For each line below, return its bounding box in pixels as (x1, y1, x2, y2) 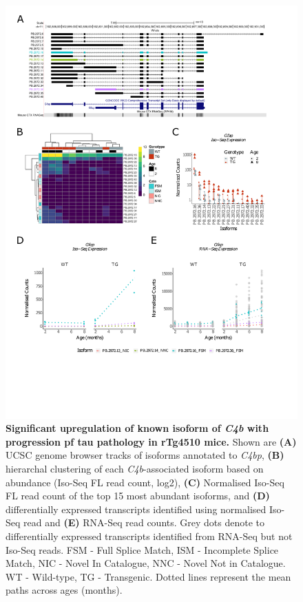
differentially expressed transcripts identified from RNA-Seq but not (6, 529, 293, 543)
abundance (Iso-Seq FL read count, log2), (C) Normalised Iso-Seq (6, 475, 284, 489)
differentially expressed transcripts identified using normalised (6, 501, 267, 516)
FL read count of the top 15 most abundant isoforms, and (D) (6, 488, 270, 503)
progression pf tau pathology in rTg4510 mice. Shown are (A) (6, 434, 297, 448)
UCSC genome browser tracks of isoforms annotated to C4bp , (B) (6, 448, 284, 462)
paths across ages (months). (6, 583, 123, 597)
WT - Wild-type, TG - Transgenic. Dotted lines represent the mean (6, 569, 291, 583)
